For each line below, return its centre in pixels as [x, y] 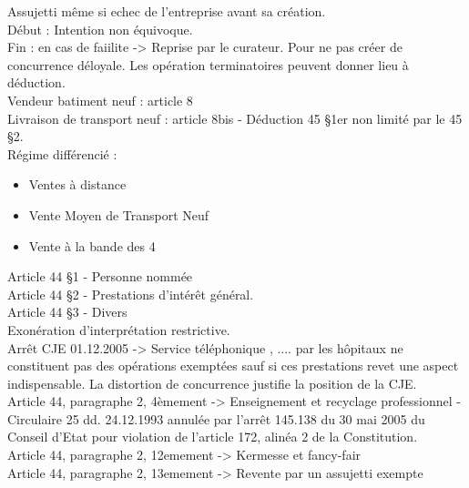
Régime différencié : [62, 153]
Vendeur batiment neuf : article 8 [100, 100]
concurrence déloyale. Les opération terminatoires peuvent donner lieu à [208, 64]
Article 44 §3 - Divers [67, 312]
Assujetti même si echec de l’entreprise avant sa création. [167, 11]
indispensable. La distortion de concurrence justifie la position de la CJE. [212, 383]
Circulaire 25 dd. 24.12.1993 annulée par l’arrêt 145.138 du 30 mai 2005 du [216, 418]
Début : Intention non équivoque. [100, 29]
